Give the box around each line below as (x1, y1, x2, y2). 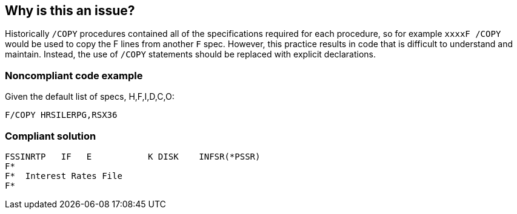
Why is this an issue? (5, 3, 135, 18)
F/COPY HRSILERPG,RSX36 (5, 110, 118, 120)
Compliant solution (5, 129, 96, 142)
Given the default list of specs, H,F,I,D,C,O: (5, 91, 175, 102)
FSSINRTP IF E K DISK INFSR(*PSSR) (5, 151, 261, 161)
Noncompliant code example (5, 69, 143, 82)
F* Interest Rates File (5, 170, 122, 181)
